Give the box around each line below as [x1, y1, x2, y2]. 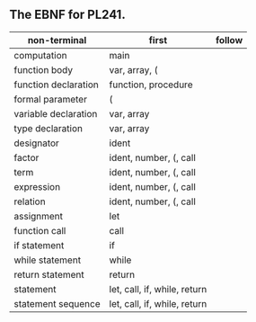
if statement [13, 238, 65, 251]
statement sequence [13, 297, 101, 309]
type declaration [13, 121, 84, 134]
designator [13, 137, 60, 149]
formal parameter [13, 93, 88, 105]
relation [13, 195, 47, 208]
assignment [13, 210, 64, 222]
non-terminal [27, 33, 87, 46]
